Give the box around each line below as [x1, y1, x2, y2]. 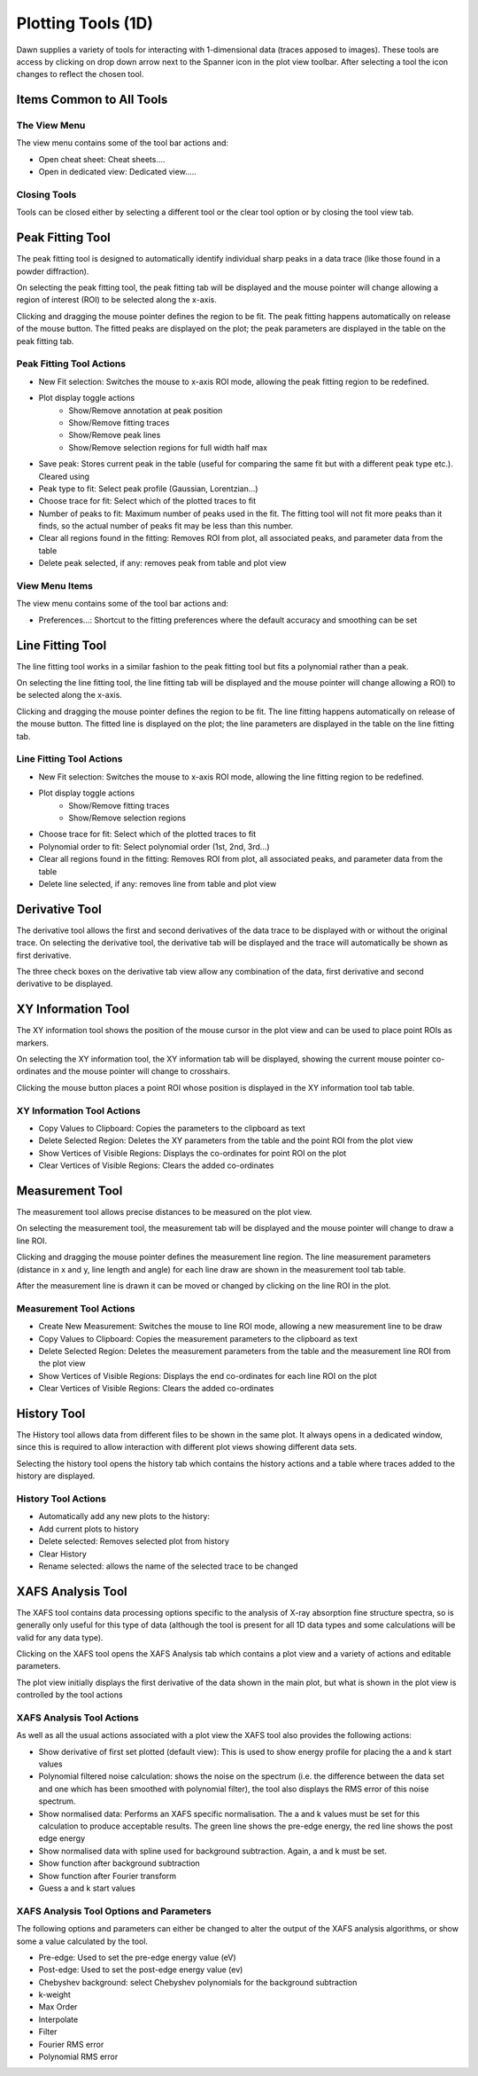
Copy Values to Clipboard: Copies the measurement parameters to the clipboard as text [38, 1333, 358, 1344]
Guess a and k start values [38, 1883, 136, 1893]
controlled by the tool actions [16, 1689, 123, 1700]
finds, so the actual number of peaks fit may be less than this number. [38, 521, 294, 531]
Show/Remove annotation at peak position [68, 404, 223, 416]
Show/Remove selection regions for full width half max [68, 442, 268, 452]
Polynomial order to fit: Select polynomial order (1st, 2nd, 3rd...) [38, 841, 270, 851]
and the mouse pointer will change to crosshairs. [52, 1066, 230, 1077]
